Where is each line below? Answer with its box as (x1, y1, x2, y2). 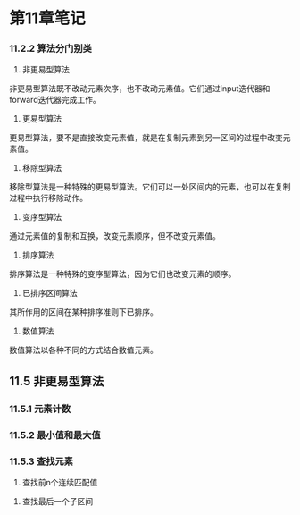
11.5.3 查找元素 (9, 455, 74, 468)
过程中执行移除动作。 (9, 193, 87, 204)
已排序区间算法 (21, 288, 78, 299)
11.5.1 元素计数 (9, 402, 71, 415)
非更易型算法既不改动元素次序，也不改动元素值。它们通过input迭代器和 (9, 83, 271, 94)
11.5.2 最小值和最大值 (9, 428, 101, 441)
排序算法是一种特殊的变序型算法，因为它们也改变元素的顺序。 (9, 269, 237, 280)
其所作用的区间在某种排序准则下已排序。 (9, 307, 158, 317)
